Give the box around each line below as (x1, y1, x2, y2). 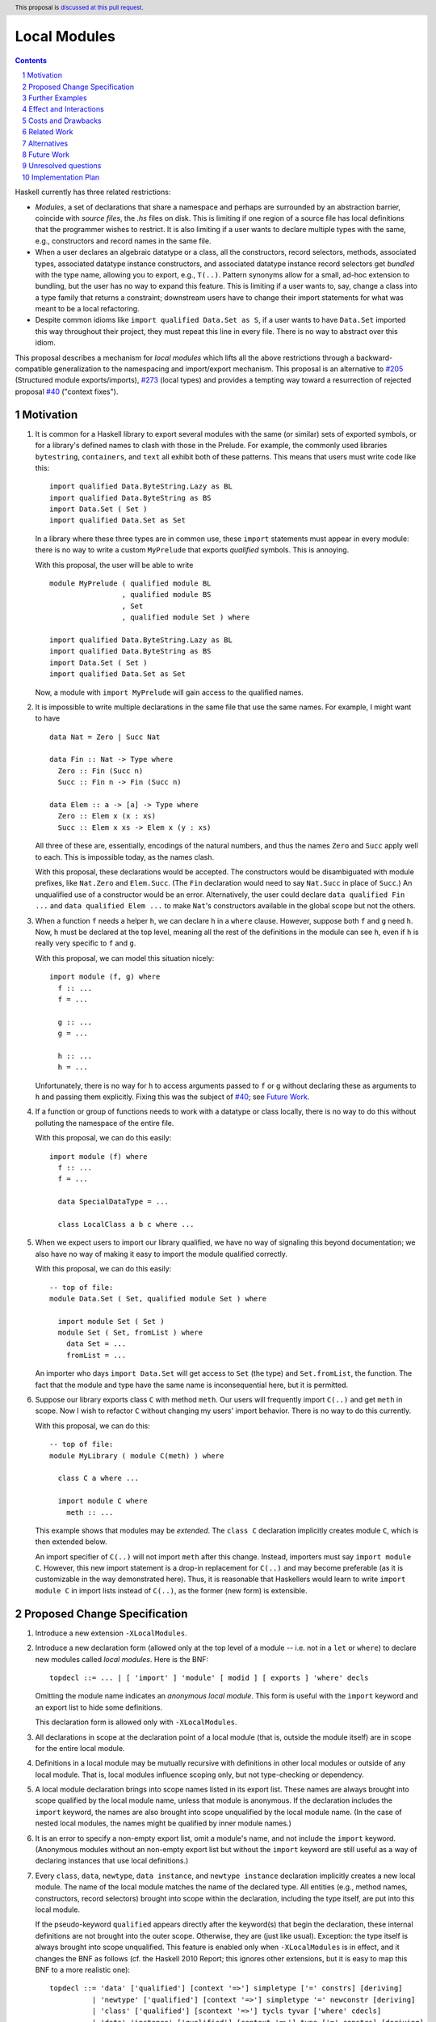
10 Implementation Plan (22, 172, 100, 182)
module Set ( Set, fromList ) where (57, 1328, 203, 1338)
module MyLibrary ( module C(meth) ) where (49, 1451, 224, 1460)
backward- (356, 353, 393, 362)
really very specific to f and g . (35, 938, 136, 948)
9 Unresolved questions (22, 161, 102, 171)
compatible (15, 364, 52, 374)
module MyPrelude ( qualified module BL (49, 579, 212, 588)
